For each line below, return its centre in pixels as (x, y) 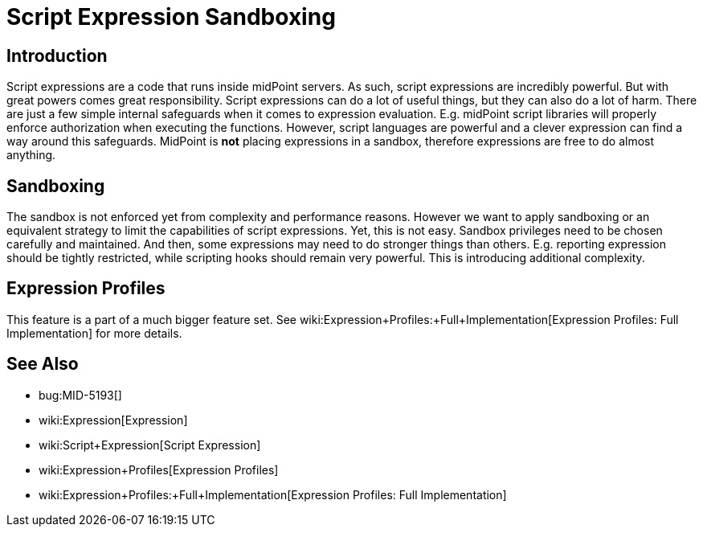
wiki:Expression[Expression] (113, 420)
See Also (43, 364)
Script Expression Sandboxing (171, 17)
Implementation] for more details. (94, 333)
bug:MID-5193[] (80, 395)
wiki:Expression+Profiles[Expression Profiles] (159, 469)
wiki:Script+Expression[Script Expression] (150, 445)
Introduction (57, 55)
